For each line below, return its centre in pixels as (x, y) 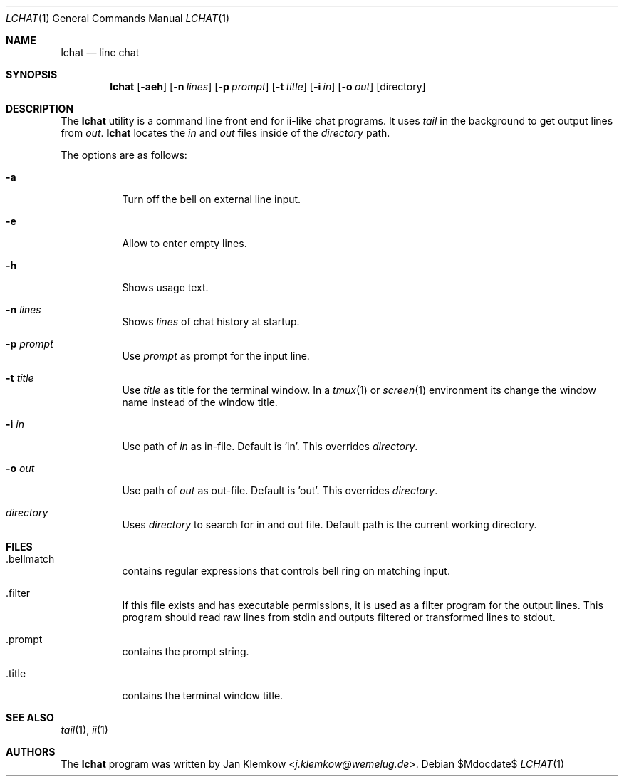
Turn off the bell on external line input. (212, 199)
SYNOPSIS (32, 74)
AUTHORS (31, 752)
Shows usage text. (165, 287)
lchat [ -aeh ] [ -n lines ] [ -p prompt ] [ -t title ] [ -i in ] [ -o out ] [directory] (268, 87)
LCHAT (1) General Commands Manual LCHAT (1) (118, 18)
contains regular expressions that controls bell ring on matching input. (286, 571)
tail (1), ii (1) (84, 730)
